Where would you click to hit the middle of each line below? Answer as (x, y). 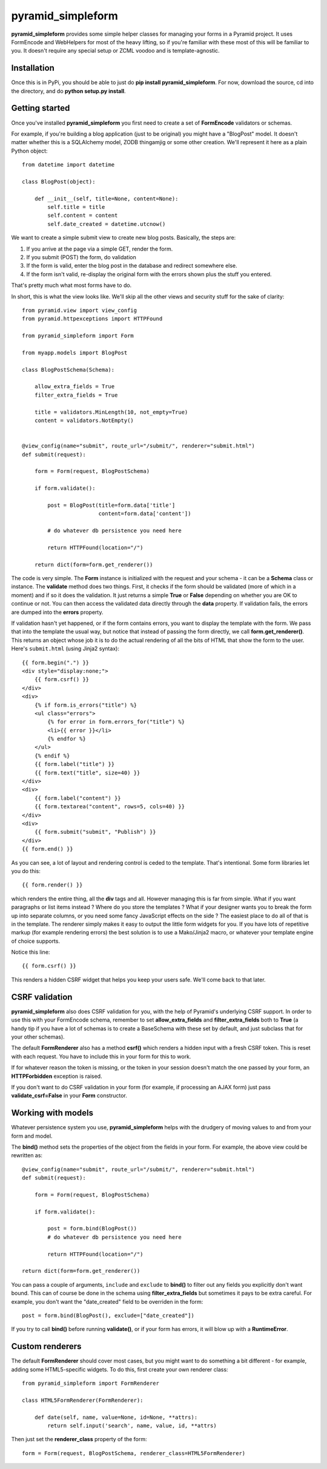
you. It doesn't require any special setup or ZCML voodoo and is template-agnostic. (116, 51)
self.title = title (76, 207)
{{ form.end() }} (48, 849)
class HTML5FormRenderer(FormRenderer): (83, 1400)
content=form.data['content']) (145, 514)
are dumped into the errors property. (57, 612)
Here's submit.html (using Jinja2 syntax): (65, 649)
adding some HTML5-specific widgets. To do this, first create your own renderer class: (120, 1369)
